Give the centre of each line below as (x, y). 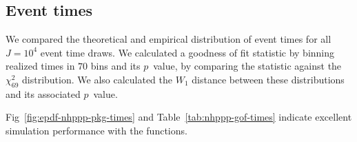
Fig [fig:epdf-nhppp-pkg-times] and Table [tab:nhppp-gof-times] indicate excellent (179, 117)
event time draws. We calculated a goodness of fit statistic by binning (187, 52)
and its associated (43, 93)
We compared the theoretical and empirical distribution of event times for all (169, 39)
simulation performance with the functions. (96, 130)
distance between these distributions (268, 79)
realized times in (40, 66)
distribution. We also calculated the (97, 79)
